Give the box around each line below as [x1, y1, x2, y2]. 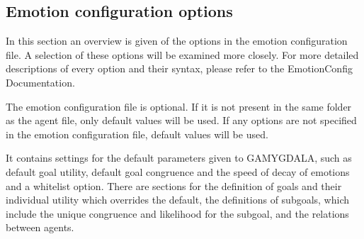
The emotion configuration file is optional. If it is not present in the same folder [6, 99, 352, 113]
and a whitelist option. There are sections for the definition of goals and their [6, 178, 342, 193]
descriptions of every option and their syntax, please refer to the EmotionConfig [6, 61, 353, 76]
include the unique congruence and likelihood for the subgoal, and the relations [6, 206, 349, 221]
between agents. [6, 220, 74, 235]
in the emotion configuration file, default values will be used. [6, 126, 268, 141]
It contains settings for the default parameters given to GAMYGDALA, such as [6, 150, 352, 165]
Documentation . [6, 74, 75, 89]
